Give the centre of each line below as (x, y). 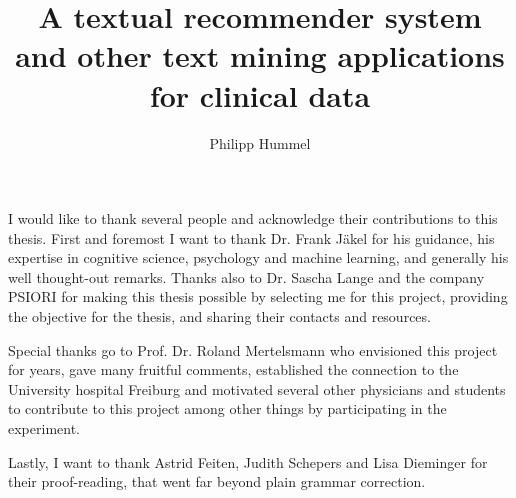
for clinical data (260, 94)
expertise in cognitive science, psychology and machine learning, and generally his (258, 257)
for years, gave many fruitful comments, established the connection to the (233, 369)
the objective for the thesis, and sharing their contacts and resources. (219, 316)
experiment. (44, 428)
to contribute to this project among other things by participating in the (227, 408)
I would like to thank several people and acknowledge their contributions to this (253, 218)
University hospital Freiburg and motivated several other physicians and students (257, 388)
